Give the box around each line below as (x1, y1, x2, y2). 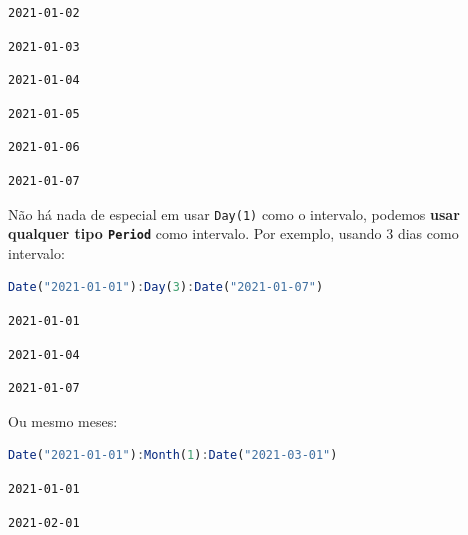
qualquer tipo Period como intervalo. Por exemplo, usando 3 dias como (8, 223, 459, 244)
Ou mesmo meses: (8, 410, 118, 431)
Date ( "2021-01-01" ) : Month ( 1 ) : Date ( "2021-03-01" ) (8, 448, 338, 463)
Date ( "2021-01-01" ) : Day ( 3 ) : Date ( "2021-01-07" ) (8, 280, 324, 295)
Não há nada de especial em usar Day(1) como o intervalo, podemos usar (8, 203, 460, 224)
